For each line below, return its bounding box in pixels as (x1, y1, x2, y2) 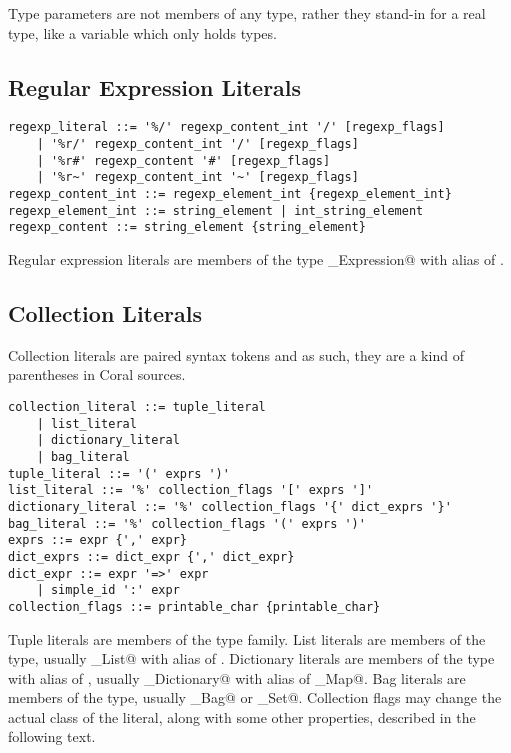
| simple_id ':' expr (36, 583, 180, 598)
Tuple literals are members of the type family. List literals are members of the (8, 628, 486, 649)
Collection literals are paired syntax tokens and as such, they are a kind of (8, 344, 464, 365)
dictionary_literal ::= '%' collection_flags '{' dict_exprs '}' (8, 499, 452, 514)
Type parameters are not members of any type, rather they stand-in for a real (8, 3, 486, 23)
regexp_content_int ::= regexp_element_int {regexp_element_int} (8, 187, 452, 202)
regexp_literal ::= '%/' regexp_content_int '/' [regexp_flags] (8, 120, 445, 135)
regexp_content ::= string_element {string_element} (8, 220, 366, 235)
